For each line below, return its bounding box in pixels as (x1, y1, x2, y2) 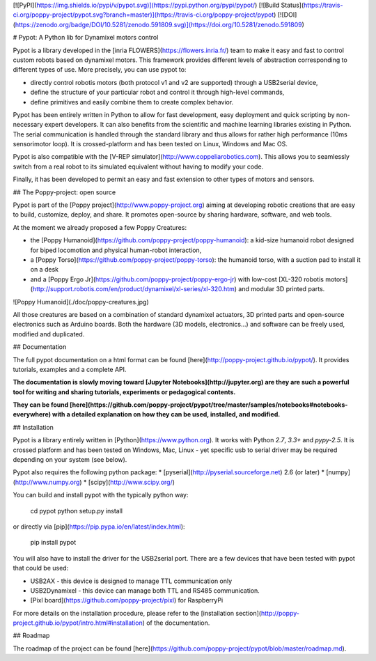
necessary (13, 120, 43, 129)
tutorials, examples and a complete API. (13, 365, 127, 373)
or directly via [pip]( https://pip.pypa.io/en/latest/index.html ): (13, 522, 185, 531)
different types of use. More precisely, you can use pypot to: (13, 65, 187, 74)
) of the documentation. (142, 619, 210, 627)
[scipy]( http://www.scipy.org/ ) (88, 478, 175, 486)
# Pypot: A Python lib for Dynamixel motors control (13, 33, 159, 42)
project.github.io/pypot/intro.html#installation (13, 619, 143, 627)
